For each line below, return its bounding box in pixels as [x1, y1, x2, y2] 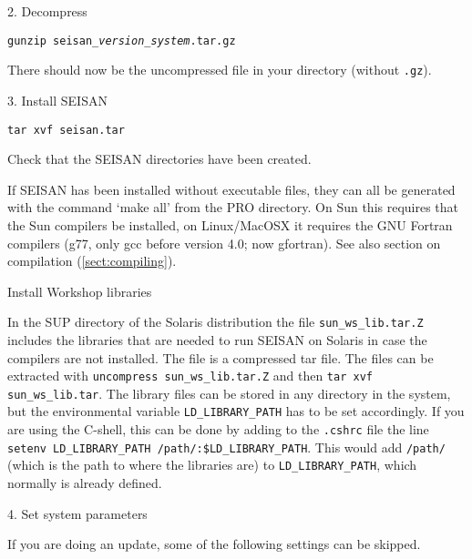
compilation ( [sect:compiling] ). [7, 251, 177, 270]
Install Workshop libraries [7, 281, 152, 300]
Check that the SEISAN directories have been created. [7, 149, 312, 168]
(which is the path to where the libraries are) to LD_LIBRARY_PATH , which [7, 455, 417, 474]
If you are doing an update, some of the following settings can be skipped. [7, 534, 421, 554]
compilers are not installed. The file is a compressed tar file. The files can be [7, 348, 434, 367]
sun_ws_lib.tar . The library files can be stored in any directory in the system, [7, 383, 451, 402]
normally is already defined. [7, 473, 162, 493]
